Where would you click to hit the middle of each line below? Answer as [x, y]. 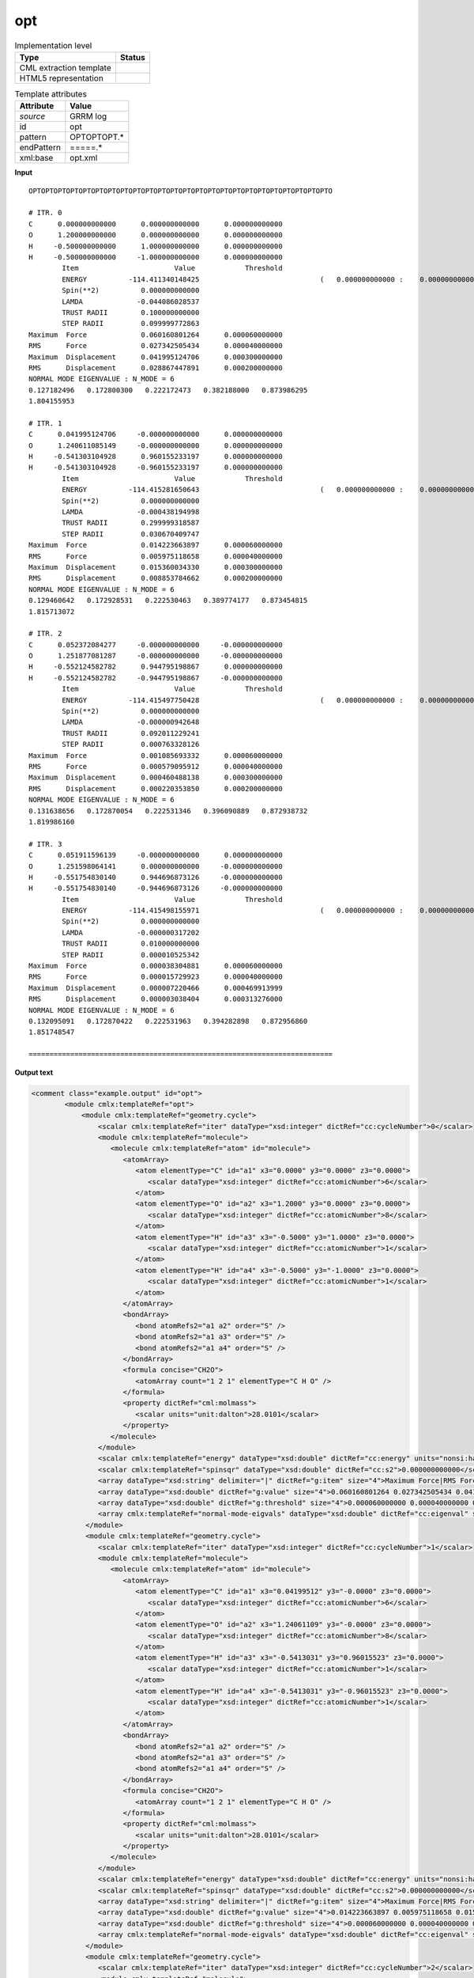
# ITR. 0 [45, 213]
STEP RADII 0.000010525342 [131, 955]
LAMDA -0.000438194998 [131, 512]
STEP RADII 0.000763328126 [131, 745]
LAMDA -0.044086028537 [131, 301]
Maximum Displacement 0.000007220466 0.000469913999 [156, 988]
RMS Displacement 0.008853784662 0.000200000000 [156, 578]
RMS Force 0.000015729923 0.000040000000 [156, 977]
